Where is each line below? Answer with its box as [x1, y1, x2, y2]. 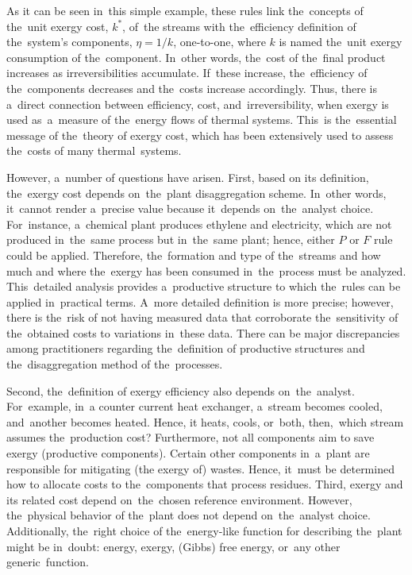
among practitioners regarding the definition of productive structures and [6, 340, 365, 357]
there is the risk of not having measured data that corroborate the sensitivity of [6, 309, 399, 326]
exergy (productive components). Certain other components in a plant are [6, 445, 370, 461]
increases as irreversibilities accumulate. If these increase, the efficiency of [6, 64, 368, 81]
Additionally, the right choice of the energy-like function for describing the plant [6, 523, 402, 538]
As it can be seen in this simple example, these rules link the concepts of [6, 2, 364, 18]
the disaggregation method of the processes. [6, 356, 223, 372]
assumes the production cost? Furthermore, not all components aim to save [6, 429, 375, 446]
